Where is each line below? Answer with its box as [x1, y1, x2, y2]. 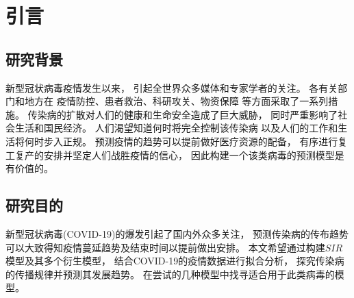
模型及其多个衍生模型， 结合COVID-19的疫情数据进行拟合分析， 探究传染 [5, 253, 335, 268]
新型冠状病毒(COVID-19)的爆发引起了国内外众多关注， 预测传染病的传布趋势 [5, 226, 349, 240]
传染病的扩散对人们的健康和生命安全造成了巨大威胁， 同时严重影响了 [27, 107, 338, 121]
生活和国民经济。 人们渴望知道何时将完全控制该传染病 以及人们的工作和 [14, 121, 338, 135]
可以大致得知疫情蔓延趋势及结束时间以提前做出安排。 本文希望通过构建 [5, 240, 325, 254]
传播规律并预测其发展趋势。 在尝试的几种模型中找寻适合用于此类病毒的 [14, 266, 335, 281]
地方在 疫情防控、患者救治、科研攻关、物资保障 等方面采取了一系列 [24, 94, 329, 108]
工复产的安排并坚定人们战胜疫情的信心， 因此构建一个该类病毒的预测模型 [5, 147, 335, 162]
